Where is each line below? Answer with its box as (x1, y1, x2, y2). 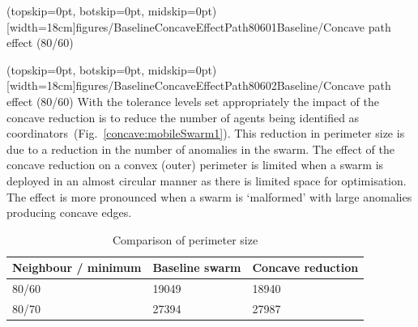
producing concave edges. (6, 204, 132, 221)
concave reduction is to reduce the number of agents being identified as (6, 108, 360, 125)
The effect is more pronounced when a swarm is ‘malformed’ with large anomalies (6, 188, 412, 205)
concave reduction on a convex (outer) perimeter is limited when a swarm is (6, 156, 384, 173)
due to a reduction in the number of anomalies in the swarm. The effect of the (6, 140, 395, 157)
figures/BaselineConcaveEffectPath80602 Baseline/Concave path (75, 77, 391, 94)
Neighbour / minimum (12, 259, 142, 276)
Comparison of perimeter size (113, 231, 258, 248)
